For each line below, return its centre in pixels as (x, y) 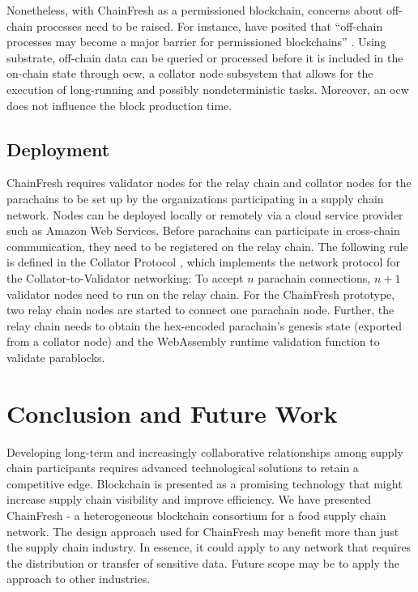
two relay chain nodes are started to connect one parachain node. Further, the (200, 310)
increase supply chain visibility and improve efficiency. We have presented (189, 499)
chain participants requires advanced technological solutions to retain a (183, 468)
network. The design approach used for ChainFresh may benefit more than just (203, 531)
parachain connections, (314, 277)
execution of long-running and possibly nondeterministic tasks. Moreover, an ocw (208, 89)
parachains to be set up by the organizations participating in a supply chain (195, 198)
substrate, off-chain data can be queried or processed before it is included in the (205, 57)
